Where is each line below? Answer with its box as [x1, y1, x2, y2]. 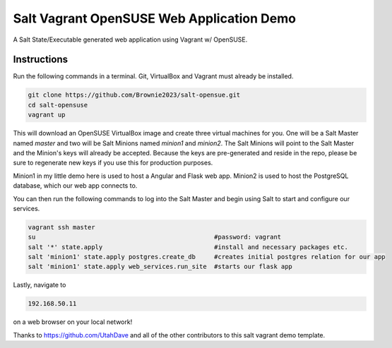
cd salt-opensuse [28, 101, 88, 109]
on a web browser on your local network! [13, 318, 133, 326]
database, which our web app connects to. [13, 181, 138, 190]
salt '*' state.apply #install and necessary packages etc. [28, 243, 349, 251]
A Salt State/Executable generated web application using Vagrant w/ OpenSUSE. [13, 35, 248, 44]
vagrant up [28, 111, 66, 119]
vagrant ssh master [28, 223, 95, 231]
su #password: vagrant [28, 233, 282, 241]
